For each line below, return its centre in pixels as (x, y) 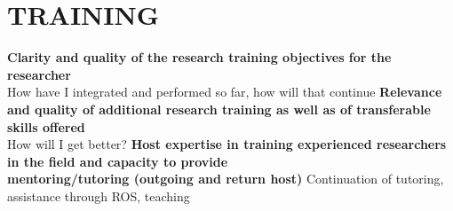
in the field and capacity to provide (118, 161)
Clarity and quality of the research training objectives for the (199, 57)
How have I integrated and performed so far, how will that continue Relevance (225, 92)
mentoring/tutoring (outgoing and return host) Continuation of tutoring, (226, 179)
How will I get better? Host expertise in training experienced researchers (227, 144)
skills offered (46, 126)
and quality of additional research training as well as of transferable (219, 109)
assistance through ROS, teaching (99, 195)
